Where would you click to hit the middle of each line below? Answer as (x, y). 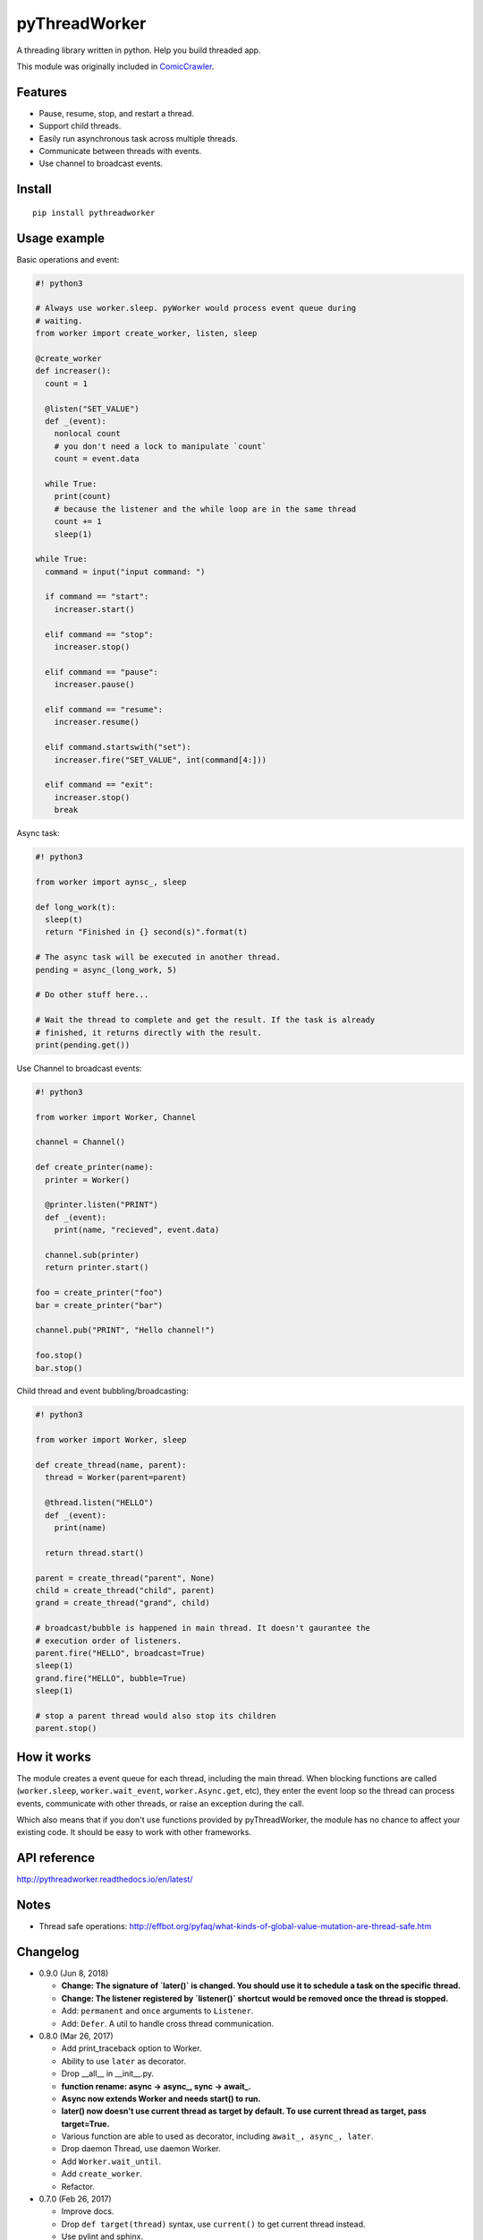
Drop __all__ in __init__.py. (108, 2073)
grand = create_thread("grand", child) (123, 1603)
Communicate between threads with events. (120, 151)
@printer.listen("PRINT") (102, 1205)
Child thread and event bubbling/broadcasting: (102, 1391)
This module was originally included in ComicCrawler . (115, 66)
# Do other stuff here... (92, 995)
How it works (54, 1757)
